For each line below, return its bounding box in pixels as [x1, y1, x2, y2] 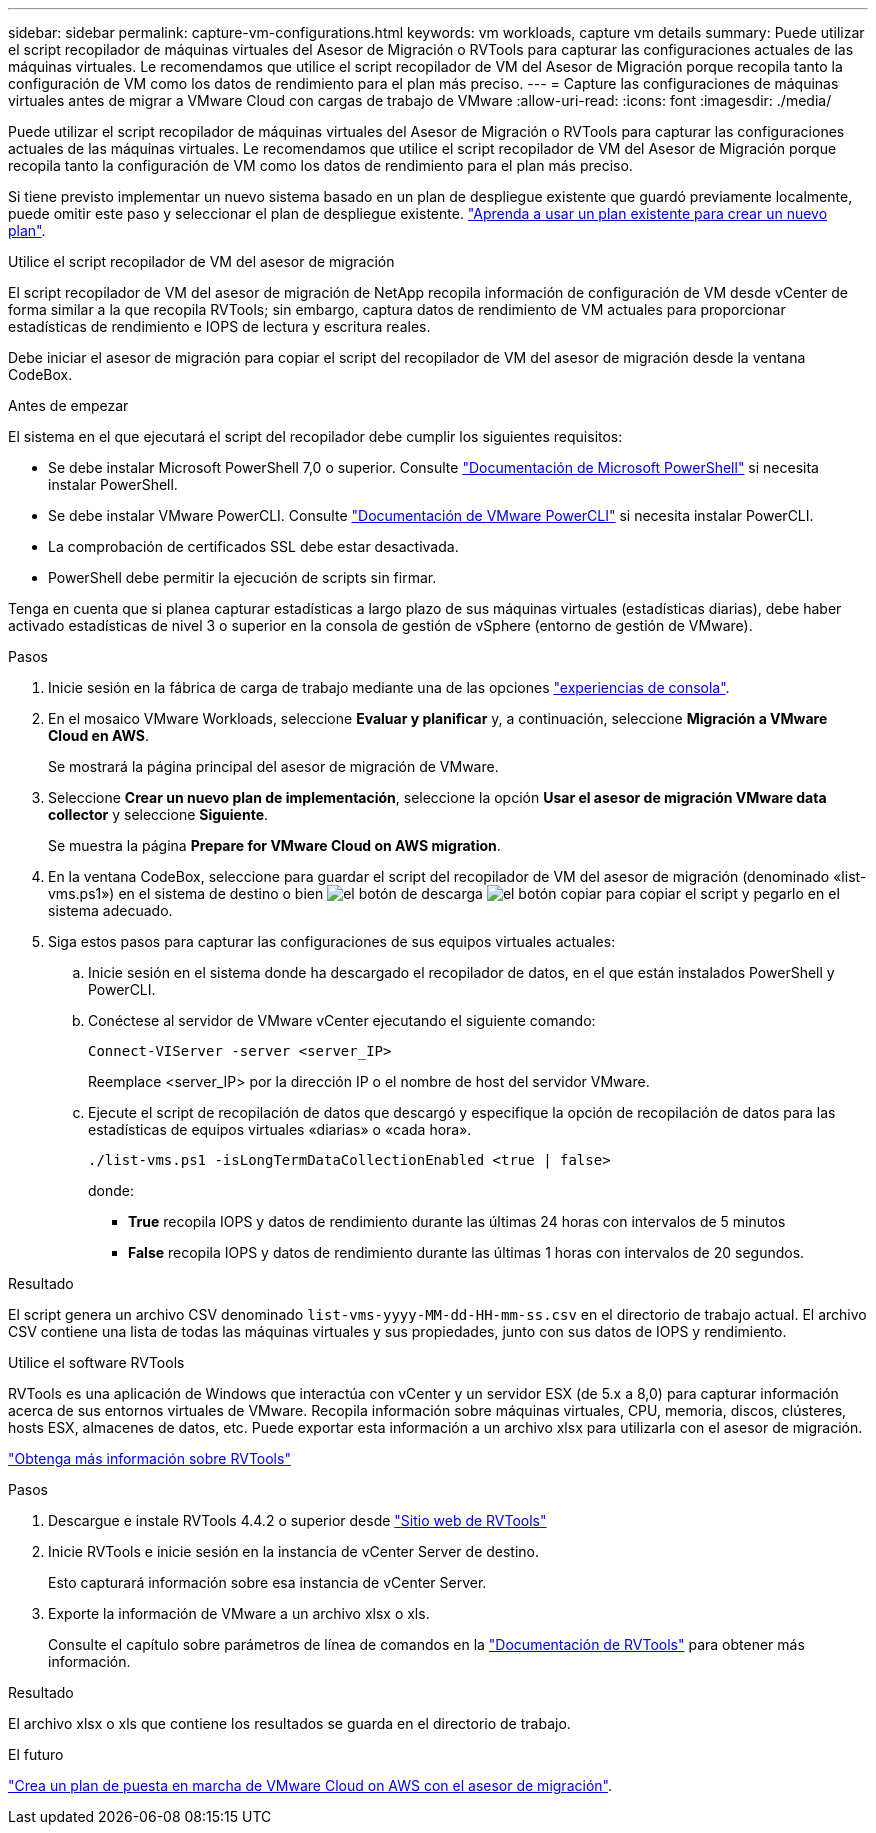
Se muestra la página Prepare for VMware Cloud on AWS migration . [48, 837, 501, 854]
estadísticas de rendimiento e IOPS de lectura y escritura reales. [8, 318, 431, 335]
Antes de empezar [8, 397, 129, 414]
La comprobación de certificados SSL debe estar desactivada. [48, 538, 459, 555]
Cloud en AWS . [48, 727, 150, 744]
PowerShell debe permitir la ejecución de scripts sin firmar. [48, 569, 437, 586]
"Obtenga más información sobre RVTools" [8, 1450, 291, 1467]
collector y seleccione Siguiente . [48, 806, 269, 823]
